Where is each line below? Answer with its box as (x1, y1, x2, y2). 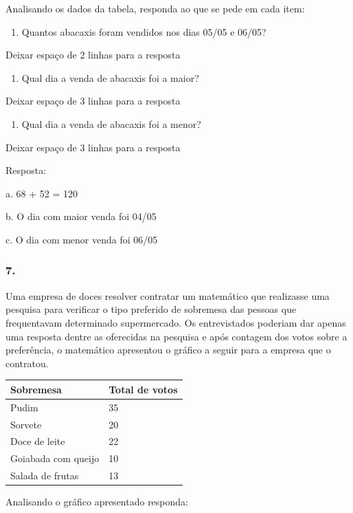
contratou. (5, 356, 49, 370)
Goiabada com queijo (10, 451, 100, 466)
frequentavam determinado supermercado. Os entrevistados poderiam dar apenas (5, 315, 346, 329)
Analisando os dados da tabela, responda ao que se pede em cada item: (5, 1, 305, 15)
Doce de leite (10, 434, 65, 448)
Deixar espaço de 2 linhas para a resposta (5, 47, 181, 62)
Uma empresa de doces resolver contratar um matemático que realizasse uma (5, 288, 330, 303)
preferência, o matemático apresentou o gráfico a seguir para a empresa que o (5, 342, 331, 357)
